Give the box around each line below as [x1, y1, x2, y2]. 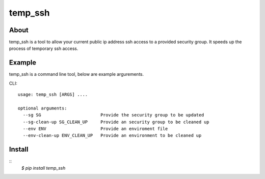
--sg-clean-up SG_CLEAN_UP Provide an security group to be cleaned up [23, 119, 210, 125]
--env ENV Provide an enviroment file [23, 126, 168, 132]
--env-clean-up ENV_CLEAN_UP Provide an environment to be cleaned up [23, 133, 202, 138]
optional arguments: [18, 105, 67, 111]
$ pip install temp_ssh [21, 165, 66, 171]
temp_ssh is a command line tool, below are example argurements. [9, 71, 144, 77]
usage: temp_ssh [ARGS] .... [18, 92, 88, 97]
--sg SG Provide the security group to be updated [23, 112, 204, 118]
